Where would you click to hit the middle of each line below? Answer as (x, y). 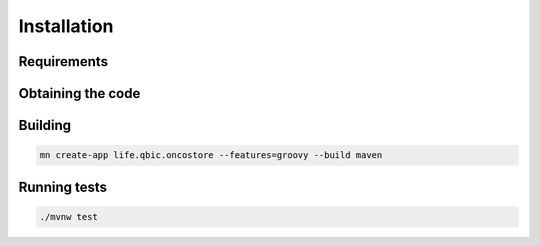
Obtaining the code (79, 93)
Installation (66, 26)
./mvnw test (69, 216)
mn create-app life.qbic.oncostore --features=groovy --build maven (211, 155)
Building (45, 125)
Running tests (63, 186)
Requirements (63, 61)
